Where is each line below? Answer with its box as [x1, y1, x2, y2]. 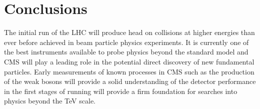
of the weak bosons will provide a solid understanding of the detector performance [4, 76, 256, 86]
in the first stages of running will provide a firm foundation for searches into [4, 85, 237, 96]
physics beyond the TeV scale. [4, 95, 95, 106]
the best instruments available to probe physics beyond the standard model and [4, 46, 248, 57]
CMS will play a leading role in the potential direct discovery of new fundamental [4, 56, 254, 66]
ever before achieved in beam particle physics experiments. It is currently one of [4, 36, 249, 47]
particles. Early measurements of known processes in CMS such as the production [4, 66, 254, 76]
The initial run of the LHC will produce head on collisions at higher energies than [4, 27, 255, 37]
